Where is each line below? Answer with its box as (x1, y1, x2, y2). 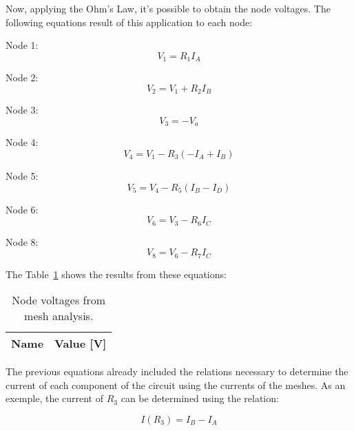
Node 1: (6, 38, 39, 52)
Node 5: (6, 168, 39, 182)
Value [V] (54, 335, 107, 352)
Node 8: (6, 234, 39, 249)
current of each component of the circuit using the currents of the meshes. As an (6, 377, 346, 392)
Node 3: (6, 103, 39, 117)
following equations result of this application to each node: (6, 14, 253, 29)
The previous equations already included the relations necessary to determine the (6, 364, 348, 379)
